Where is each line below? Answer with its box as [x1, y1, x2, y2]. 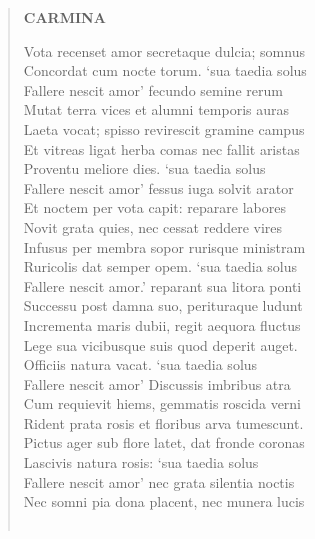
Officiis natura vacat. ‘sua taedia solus [23, 354, 258, 375]
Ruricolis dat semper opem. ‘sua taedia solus [23, 256, 298, 277]
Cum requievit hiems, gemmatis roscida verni [23, 393, 302, 414]
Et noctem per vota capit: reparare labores [23, 197, 286, 218]
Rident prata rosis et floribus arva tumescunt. [23, 412, 304, 433]
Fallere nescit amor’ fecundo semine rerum [23, 79, 283, 100]
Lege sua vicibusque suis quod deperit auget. [23, 334, 298, 355]
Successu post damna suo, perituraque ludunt [23, 295, 303, 316]
